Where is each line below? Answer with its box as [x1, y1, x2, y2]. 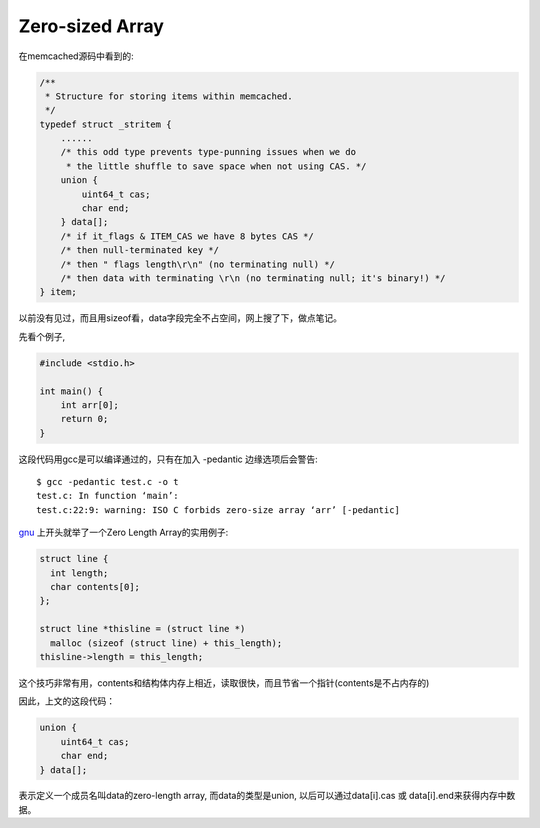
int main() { [39, 385, 104, 397]
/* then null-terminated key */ [60, 245, 220, 256]
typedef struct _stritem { [39, 118, 172, 130]
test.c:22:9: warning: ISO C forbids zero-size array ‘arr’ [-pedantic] [36, 504, 400, 515]
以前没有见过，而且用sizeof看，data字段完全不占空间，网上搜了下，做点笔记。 [18, 312, 342, 324]
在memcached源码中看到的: [18, 50, 134, 62]
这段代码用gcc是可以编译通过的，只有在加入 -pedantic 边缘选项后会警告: [18, 453, 319, 465]
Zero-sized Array [18, 15, 165, 37]
